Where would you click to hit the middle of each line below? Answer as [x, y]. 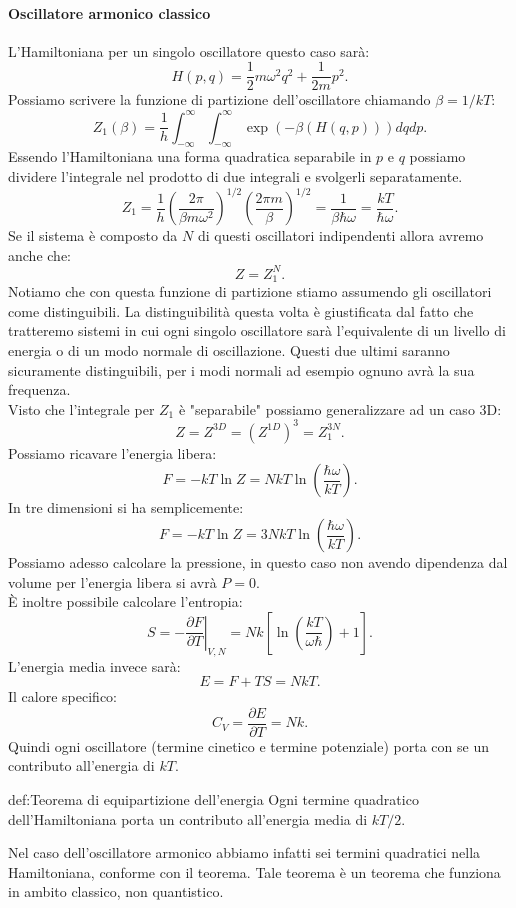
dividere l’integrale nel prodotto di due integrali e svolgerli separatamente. [235, 175]
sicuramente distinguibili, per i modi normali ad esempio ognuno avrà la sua [241, 369]
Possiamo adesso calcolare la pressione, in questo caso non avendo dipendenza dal [258, 562]
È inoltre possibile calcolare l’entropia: [125, 601]
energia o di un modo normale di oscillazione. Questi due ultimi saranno [229, 349]
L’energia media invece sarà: [94, 665]
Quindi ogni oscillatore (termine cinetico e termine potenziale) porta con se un [248, 745]
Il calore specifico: [62, 696]
